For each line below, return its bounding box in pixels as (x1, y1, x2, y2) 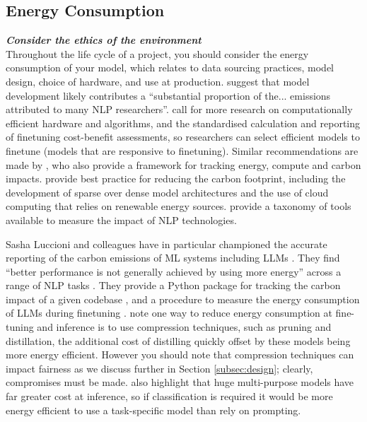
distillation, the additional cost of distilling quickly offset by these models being (6, 333, 351, 348)
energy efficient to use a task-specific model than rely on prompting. (6, 402, 301, 417)
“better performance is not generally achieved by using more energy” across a (6, 264, 342, 279)
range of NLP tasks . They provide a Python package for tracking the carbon (6, 278, 341, 293)
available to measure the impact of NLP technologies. (6, 212, 237, 227)
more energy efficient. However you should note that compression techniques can (6, 347, 354, 362)
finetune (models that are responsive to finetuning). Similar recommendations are (6, 143, 359, 158)
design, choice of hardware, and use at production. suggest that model (6, 74, 310, 88)
